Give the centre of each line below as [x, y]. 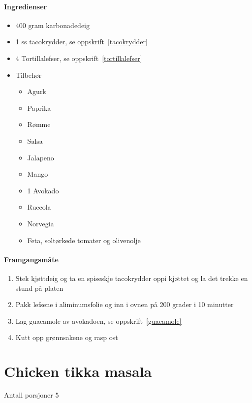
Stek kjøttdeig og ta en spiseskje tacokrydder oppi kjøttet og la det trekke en [132, 278]
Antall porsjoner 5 [31, 395]
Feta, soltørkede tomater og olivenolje [84, 240]
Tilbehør [29, 75]
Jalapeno [41, 157]
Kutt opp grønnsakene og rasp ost [67, 337]
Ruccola [39, 207]
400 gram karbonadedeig [53, 25]
